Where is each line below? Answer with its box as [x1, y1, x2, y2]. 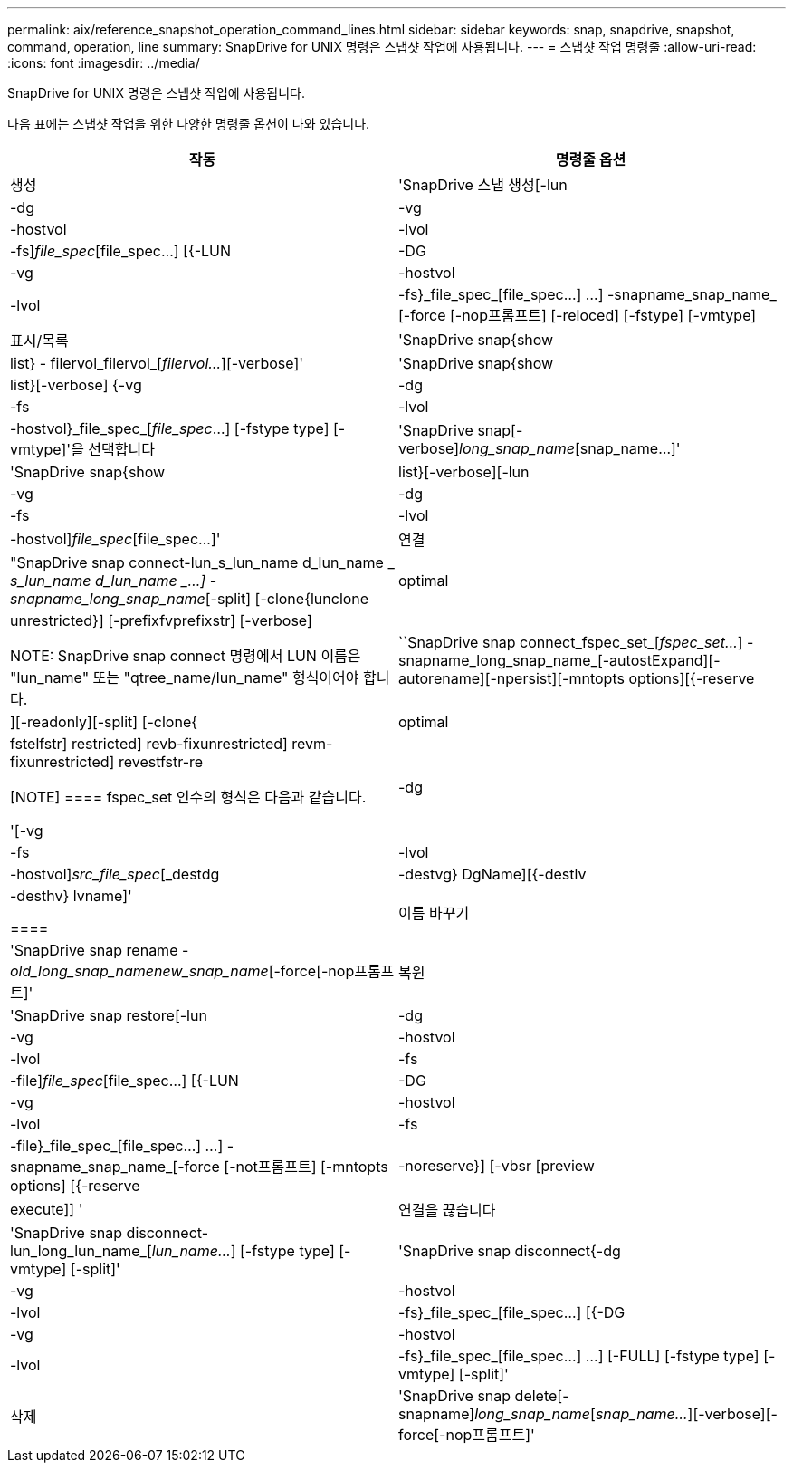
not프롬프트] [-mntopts [235, 1158, 388, 1176]
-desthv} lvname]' [10, 887, 132, 905]
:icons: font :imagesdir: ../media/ [7, 55, 200, 71]
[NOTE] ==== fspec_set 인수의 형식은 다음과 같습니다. [10, 788, 367, 806]
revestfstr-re [118, 753, 204, 771]
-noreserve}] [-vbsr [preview [398, 1157, 595, 1175]
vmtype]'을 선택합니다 [10, 440, 155, 458]
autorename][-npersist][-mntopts [398, 669, 625, 687]
